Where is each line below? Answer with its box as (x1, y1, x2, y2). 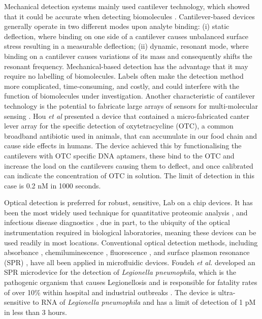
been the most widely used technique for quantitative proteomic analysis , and (4, 207, 248, 217)
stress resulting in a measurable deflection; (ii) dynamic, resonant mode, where (4, 41, 249, 51)
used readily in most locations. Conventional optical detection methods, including (4, 237, 258, 247)
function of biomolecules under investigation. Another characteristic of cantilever (4, 90, 255, 101)
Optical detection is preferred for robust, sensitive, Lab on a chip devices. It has (4, 197, 253, 208)
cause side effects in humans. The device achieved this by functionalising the (4, 140, 242, 151)
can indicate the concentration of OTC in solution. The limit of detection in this (4, 170, 254, 181)
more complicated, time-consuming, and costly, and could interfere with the (4, 80, 240, 91)
